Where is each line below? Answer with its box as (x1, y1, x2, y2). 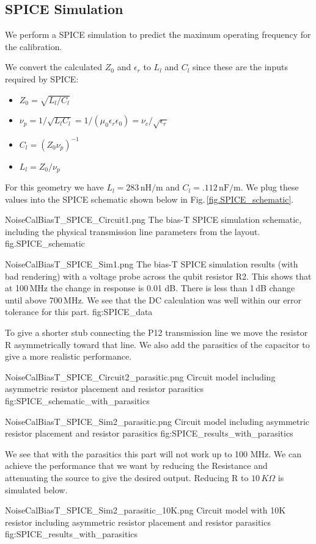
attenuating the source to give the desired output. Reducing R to (5, 471, 249, 484)
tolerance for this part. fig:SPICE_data (5, 305, 153, 318)
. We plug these (240, 181, 299, 194)
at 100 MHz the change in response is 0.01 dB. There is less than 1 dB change (5, 281, 295, 294)
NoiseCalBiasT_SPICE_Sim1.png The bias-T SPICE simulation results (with (5, 258, 298, 270)
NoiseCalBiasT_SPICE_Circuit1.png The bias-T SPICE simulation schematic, (5, 213, 302, 226)
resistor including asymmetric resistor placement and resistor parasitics (5, 515, 271, 528)
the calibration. (5, 40, 62, 53)
